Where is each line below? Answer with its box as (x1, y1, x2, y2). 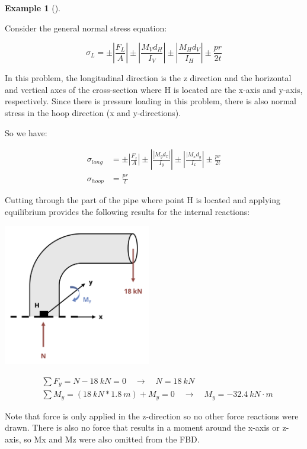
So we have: (5, 126, 47, 139)
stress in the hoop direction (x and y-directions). (5, 106, 181, 118)
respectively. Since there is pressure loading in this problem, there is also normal (5, 95, 296, 107)
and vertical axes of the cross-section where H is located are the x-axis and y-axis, (5, 83, 303, 95)
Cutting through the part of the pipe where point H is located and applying (5, 193, 280, 206)
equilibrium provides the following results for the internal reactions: (5, 205, 250, 217)
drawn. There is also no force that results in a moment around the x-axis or (5, 421, 280, 434)
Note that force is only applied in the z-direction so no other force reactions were (5, 409, 299, 422)
